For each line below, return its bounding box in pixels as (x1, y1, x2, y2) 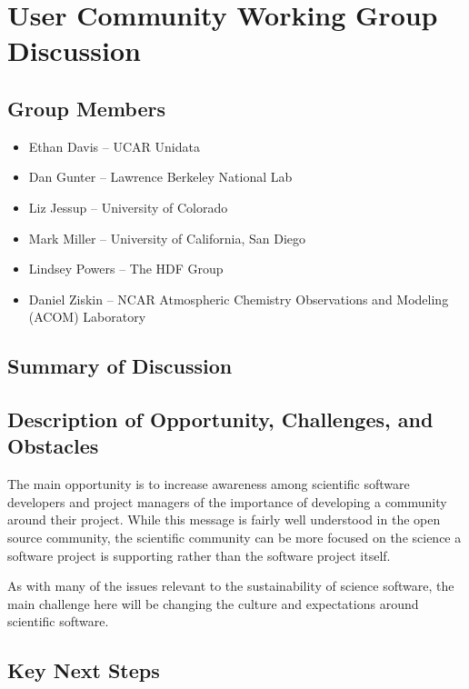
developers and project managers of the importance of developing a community (7, 492, 447, 511)
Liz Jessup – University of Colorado (28, 197, 228, 216)
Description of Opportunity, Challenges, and (7, 405, 434, 434)
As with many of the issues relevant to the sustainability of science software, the (7, 576, 454, 595)
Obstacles (7, 432, 99, 460)
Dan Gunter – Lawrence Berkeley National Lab (28, 167, 293, 186)
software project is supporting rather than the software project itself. (7, 545, 391, 564)
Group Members (7, 94, 165, 122)
